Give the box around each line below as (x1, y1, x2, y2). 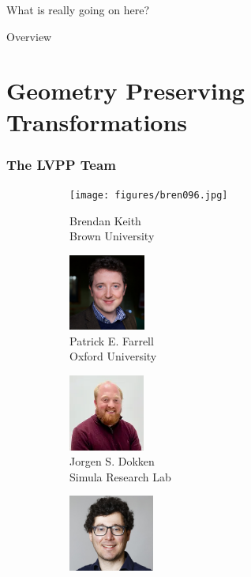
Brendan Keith (69, 212, 141, 228)
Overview (6, 28, 52, 44)
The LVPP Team (6, 154, 116, 174)
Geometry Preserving (6, 74, 245, 107)
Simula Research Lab (69, 468, 171, 485)
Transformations (6, 105, 188, 138)
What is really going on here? (6, 2, 149, 17)
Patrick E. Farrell (69, 332, 154, 349)
